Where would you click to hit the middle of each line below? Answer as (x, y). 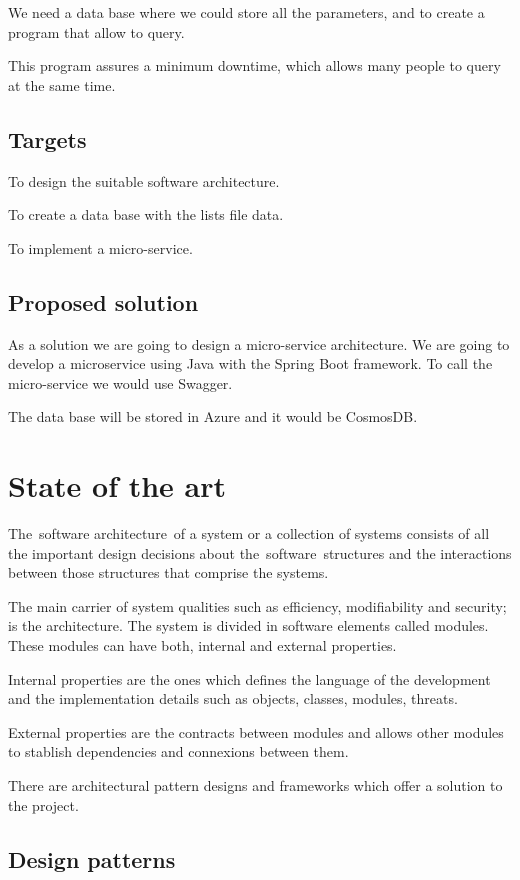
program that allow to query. (96, 31)
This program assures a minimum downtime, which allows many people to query (254, 65)
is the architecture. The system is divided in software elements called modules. (248, 625)
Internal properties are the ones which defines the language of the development (249, 678)
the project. (43, 804)
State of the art (117, 485)
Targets (47, 138)
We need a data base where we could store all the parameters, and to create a (246, 12)
